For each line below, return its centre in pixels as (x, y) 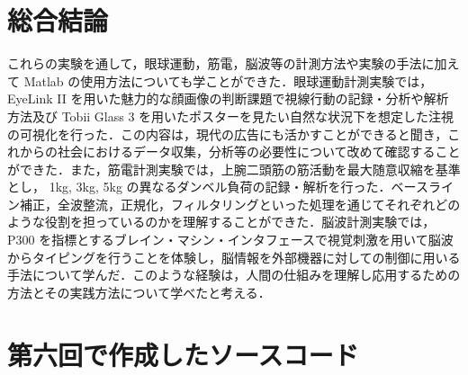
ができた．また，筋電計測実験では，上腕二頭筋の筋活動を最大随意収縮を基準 (234, 169)
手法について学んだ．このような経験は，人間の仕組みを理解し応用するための (234, 275)
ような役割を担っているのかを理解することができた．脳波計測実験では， (221, 222)
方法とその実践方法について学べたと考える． (139, 292)
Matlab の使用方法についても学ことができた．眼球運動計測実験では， (228, 80)
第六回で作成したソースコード (183, 354)
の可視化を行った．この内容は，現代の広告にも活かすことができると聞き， (228, 134)
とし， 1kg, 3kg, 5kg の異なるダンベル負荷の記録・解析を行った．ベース (218, 187)
